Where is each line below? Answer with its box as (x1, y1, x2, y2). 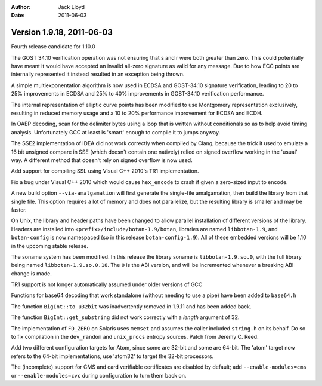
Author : (11, 4, 31, 10)
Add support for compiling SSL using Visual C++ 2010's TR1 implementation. (11, 167, 199, 174)
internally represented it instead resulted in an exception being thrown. (11, 71, 185, 78)
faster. (11, 206, 27, 213)
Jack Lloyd (58, 4, 85, 10)
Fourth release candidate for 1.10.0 (11, 43, 95, 50)
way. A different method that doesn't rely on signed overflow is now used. (11, 156, 193, 164)
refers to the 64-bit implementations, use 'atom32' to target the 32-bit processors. (11, 353, 214, 360)
